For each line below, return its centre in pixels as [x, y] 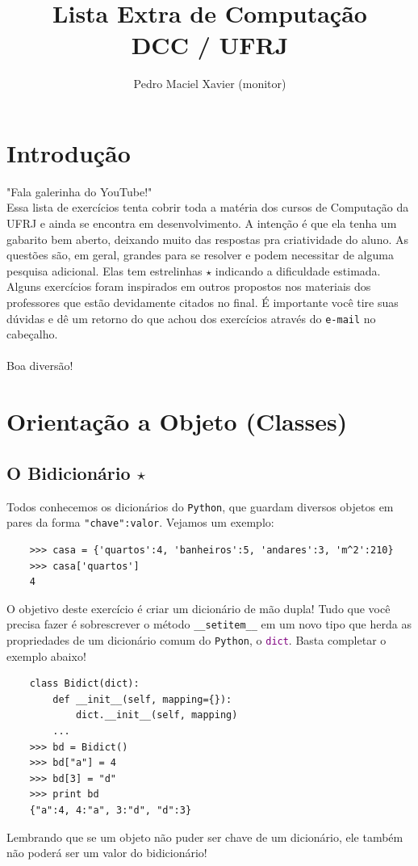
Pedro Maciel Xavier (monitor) [210, 84]
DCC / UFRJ [210, 45]
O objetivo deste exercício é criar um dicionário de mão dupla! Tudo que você [199, 608]
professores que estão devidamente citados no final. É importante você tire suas [203, 302]
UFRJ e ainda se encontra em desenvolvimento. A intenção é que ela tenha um [202, 223]
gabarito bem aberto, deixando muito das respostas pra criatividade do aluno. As [208, 239]
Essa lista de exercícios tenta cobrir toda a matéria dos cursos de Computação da [208, 207]
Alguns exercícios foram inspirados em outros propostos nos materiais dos [189, 286]
